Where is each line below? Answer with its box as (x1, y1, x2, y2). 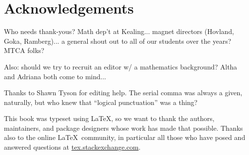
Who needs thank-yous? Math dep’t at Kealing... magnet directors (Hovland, (4, 26, 234, 36)
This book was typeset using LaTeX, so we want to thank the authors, (4, 113, 214, 123)
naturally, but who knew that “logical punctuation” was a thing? (4, 97, 198, 107)
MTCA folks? (4, 45, 44, 55)
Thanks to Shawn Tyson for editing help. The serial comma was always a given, (4, 87, 243, 98)
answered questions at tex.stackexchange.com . (4, 142, 141, 152)
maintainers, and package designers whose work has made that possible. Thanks (4, 122, 243, 133)
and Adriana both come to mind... (4, 71, 106, 81)
